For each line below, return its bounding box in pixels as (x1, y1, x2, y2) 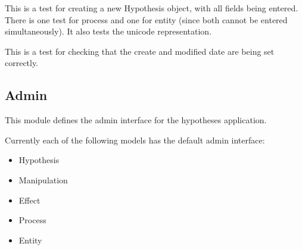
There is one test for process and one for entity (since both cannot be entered (5, 13, 288, 26)
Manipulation (18, 173, 68, 186)
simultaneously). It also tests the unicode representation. (5, 25, 212, 37)
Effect (18, 193, 41, 206)
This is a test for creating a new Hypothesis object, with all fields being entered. (5, 2, 298, 14)
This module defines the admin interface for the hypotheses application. (5, 114, 267, 126)
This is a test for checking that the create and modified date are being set (5, 45, 275, 57)
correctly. (5, 57, 39, 69)
